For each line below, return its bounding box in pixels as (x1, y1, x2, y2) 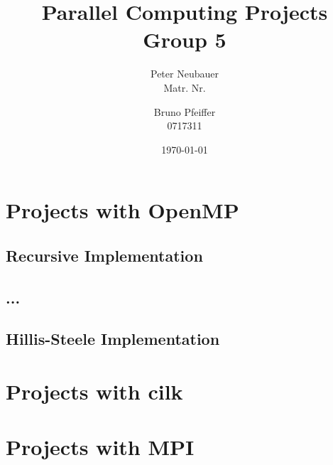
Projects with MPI (6, 432, 195, 461)
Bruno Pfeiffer (153, 104, 216, 119)
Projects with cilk (6, 377, 183, 405)
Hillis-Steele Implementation (6, 328, 220, 350)
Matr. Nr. (163, 80, 206, 95)
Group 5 (143, 25, 226, 54)
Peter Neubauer (151, 66, 219, 81)
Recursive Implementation (6, 244, 203, 266)
